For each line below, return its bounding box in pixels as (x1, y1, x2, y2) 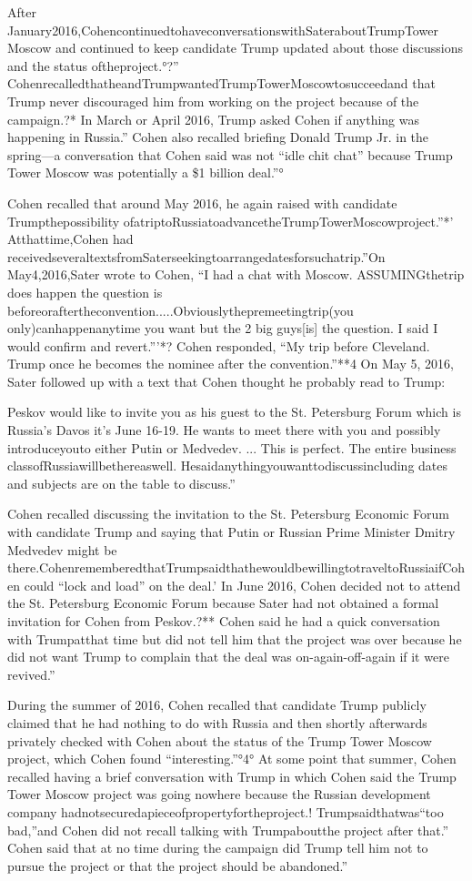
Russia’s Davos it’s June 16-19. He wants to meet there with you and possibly (7, 420, 441, 440)
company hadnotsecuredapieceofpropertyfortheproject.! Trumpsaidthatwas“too (7, 802, 444, 821)
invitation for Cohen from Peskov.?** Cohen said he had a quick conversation (7, 612, 440, 630)
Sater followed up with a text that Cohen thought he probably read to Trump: (7, 371, 446, 390)
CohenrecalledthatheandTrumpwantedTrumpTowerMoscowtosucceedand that (7, 74, 436, 93)
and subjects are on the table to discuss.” (7, 473, 236, 492)
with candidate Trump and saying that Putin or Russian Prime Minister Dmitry (7, 522, 456, 542)
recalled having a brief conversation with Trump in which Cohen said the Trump (7, 766, 457, 785)
